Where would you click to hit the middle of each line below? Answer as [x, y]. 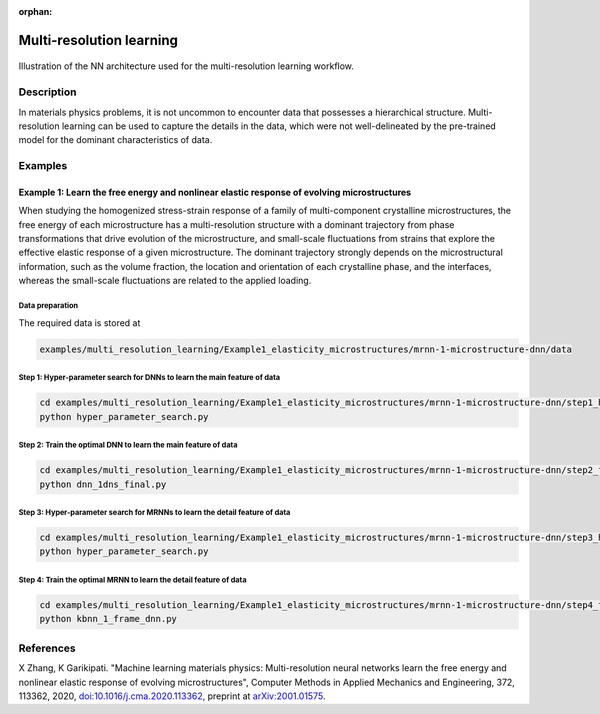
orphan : [35, 11]
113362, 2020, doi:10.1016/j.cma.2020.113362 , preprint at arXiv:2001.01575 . [172, 696]
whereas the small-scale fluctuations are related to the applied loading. [165, 281]
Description [47, 92]
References [47, 648]
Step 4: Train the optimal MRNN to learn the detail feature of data [132, 580]
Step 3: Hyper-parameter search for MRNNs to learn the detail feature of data [154, 512]
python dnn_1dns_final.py [103, 484]
